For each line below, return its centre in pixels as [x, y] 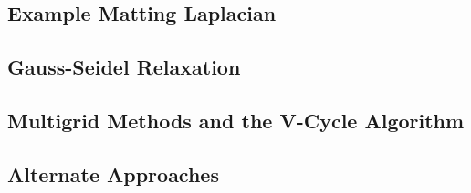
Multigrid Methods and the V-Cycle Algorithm [236, 120]
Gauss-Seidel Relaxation [124, 67]
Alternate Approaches [113, 173]
